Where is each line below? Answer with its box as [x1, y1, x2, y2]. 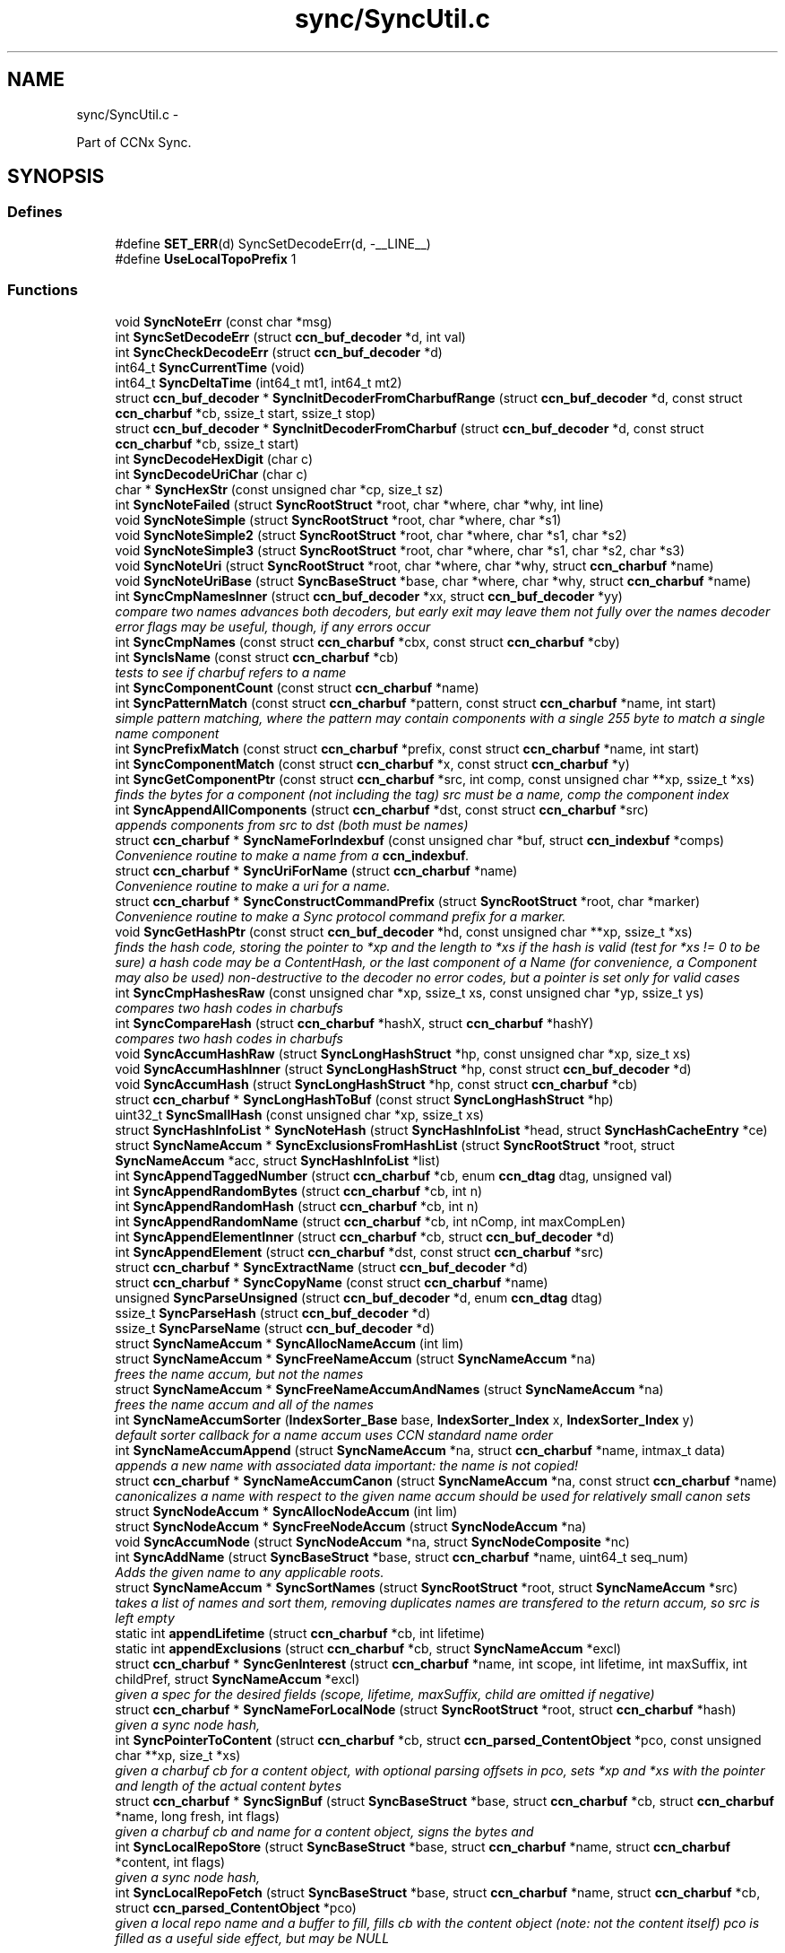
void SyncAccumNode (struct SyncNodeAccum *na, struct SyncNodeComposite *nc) [115, 1533, 630, 1549]
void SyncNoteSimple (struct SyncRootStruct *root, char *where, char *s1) [115, 511, 562, 527]
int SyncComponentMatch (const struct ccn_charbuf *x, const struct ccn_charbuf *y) [115, 755, 630, 772]
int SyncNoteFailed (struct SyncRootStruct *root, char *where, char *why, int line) [115, 496, 604, 512]
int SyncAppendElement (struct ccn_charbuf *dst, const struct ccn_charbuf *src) [115, 1243, 604, 1260]
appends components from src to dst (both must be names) [115, 816, 469, 833]
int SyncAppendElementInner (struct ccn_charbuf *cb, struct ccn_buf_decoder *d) [115, 1228, 615, 1244]
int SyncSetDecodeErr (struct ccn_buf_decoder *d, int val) [115, 328, 466, 344]
